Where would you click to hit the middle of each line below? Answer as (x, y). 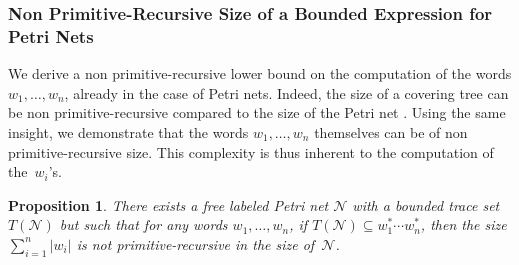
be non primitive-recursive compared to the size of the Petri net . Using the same (257, 112)
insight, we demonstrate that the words (128, 131)
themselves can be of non (391, 131)
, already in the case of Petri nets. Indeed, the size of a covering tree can (286, 92)
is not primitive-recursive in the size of (195, 243)
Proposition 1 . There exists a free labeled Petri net (168, 204)
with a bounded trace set (426, 204)
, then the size (463, 224)
